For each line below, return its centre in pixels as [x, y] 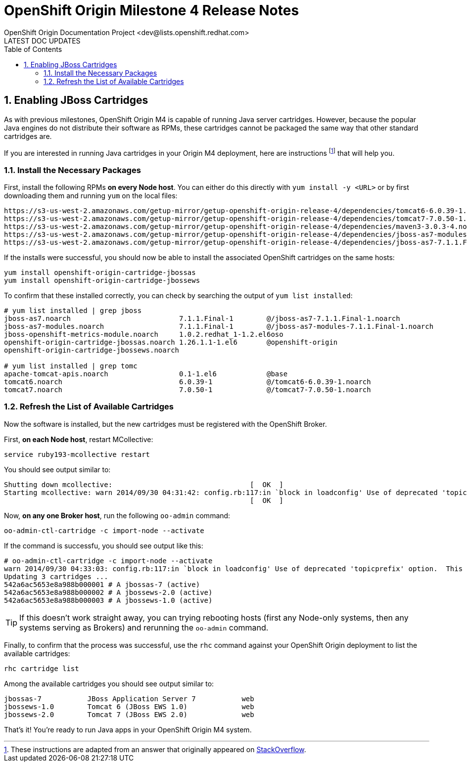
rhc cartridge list [42, 668]
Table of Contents [33, 49]
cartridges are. [28, 136]
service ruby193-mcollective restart [77, 454]
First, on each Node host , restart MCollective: [79, 439]
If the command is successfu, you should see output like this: [104, 545]
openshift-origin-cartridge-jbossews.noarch [92, 350]
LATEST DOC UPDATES [42, 41]
